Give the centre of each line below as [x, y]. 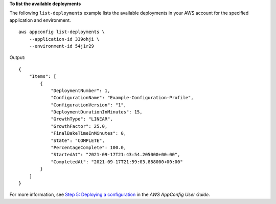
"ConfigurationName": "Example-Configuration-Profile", [122, 98]
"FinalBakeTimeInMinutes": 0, [89, 133]
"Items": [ [43, 77]
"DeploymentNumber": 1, [80, 91]
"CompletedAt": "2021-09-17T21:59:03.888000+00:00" [117, 162]
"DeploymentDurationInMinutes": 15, [97, 112]
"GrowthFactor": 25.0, [79, 126]
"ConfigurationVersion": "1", [89, 105]
